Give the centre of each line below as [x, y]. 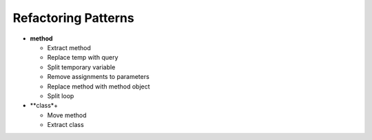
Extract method [69, 47]
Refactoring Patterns [73, 18]
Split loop [61, 95]
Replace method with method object [99, 86]
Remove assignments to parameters [98, 77]
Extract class [65, 125]
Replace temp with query [83, 58]
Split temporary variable [81, 67]
